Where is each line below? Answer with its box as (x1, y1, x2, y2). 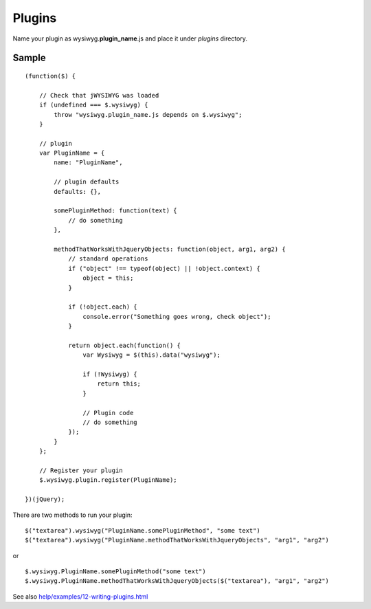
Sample (12, 52, 46, 64)
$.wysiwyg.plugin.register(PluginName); (38, 476, 178, 484)
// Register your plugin (38, 466, 123, 474)
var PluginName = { (38, 149, 105, 157)
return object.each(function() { (68, 341, 181, 349)
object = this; (82, 274, 134, 282)
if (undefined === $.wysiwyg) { (38, 101, 148, 109)
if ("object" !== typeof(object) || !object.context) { (68, 265, 260, 272)
